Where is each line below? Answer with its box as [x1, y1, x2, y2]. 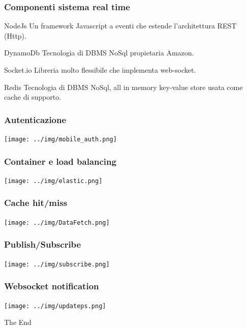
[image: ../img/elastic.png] [4, 177, 103, 185]
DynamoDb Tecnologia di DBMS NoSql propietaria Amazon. [4, 47, 194, 58]
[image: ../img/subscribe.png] [4, 260, 110, 268]
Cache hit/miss [4, 196, 68, 209]
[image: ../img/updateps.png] [4, 302, 106, 310]
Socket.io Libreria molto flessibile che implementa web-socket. [4, 65, 196, 75]
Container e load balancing [4, 155, 116, 167]
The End [4, 317, 32, 327]
